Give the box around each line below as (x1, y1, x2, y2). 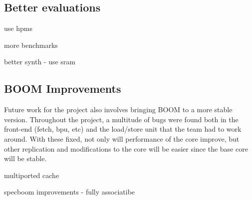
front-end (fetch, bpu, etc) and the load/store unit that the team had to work (4, 124, 242, 134)
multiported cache (4, 170, 59, 180)
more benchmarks (4, 39, 58, 50)
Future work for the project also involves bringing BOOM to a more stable (4, 104, 233, 115)
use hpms (4, 23, 32, 33)
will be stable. (4, 153, 47, 164)
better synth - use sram (4, 56, 76, 67)
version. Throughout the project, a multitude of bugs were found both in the (4, 114, 239, 124)
